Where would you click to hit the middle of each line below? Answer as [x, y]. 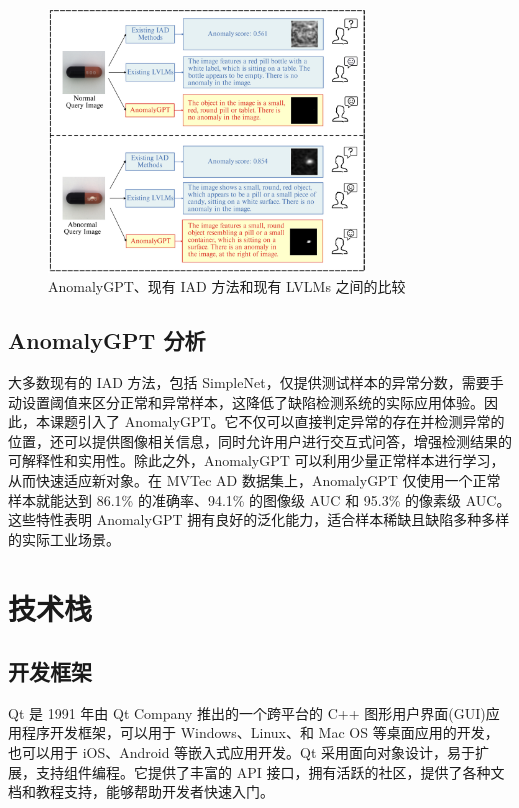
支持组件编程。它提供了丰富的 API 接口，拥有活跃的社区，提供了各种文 [270, 771]
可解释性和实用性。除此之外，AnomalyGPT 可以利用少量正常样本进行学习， [256, 460]
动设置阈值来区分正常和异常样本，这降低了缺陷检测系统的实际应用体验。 [246, 401]
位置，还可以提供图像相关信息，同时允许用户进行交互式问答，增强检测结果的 [260, 440]
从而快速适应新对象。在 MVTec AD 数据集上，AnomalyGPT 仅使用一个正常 [254, 479]
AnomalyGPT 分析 [107, 340]
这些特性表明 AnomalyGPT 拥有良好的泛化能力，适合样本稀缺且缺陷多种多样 [259, 519]
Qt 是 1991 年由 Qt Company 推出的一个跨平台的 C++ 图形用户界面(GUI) [247, 712]
